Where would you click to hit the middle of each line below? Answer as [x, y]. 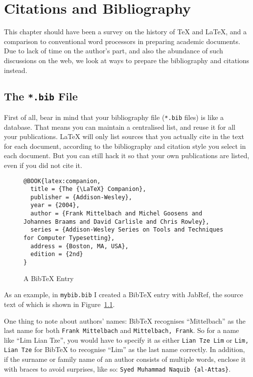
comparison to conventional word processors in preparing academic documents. [122, 41]
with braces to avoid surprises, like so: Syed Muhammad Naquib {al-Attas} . [117, 368]
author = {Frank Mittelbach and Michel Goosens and [116, 214]
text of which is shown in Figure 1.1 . [59, 304]
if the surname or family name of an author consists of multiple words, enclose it [125, 359]
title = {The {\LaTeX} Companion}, [88, 189]
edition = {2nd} [57, 254]
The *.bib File [41, 96]
